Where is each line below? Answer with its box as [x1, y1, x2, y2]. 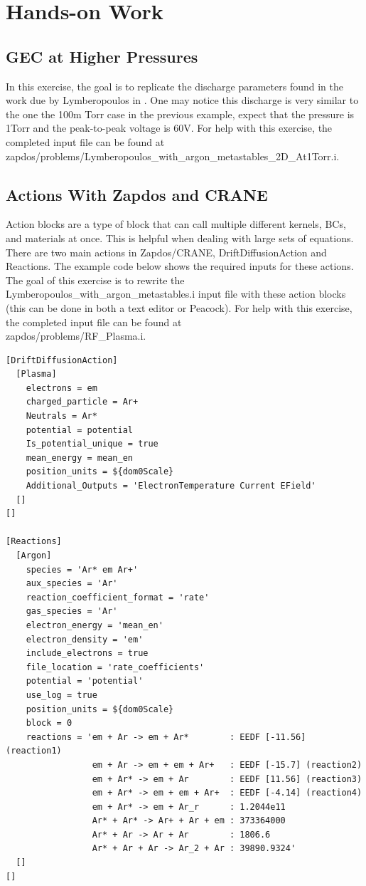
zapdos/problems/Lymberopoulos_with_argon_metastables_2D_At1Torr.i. [6, 148, 340, 163]
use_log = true [26, 689, 97, 700]
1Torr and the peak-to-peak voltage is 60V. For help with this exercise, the [6, 120, 333, 135]
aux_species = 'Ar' [26, 578, 118, 589]
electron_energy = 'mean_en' [26, 620, 163, 630]
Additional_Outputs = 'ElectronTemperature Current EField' [26, 481, 316, 491]
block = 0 [26, 718, 72, 729]
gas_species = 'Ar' [26, 606, 118, 617]
